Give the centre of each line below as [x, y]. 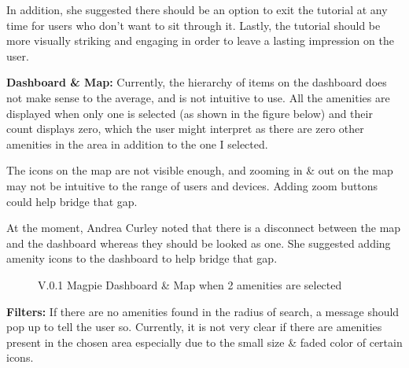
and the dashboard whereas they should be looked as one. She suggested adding [199, 243]
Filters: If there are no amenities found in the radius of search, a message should [203, 311]
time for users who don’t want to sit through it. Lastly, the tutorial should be [193, 25]
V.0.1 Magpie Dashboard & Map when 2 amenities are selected [190, 284]
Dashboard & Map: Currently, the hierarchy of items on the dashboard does [197, 82]
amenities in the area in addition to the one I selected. [137, 144]
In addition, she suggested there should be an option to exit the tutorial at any [197, 9]
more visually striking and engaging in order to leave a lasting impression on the [200, 40]
